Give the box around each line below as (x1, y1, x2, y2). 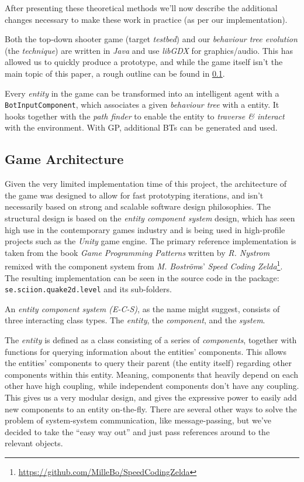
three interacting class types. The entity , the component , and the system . (5, 314, 265, 326)
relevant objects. (5, 437, 63, 449)
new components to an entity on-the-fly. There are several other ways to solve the (5, 402, 297, 415)
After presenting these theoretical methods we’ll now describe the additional (5, 2, 278, 13)
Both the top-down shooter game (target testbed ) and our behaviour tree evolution (5, 33, 298, 45)
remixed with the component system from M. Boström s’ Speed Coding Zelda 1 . (5, 258, 283, 272)
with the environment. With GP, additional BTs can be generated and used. (5, 121, 278, 134)
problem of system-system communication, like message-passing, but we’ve (5, 414, 271, 426)
